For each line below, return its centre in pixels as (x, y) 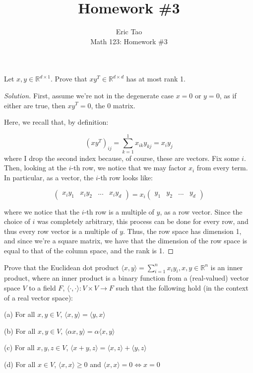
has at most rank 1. (156, 79)
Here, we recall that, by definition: (56, 122)
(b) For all (20, 331)
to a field (42, 287)
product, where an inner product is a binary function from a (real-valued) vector (126, 278)
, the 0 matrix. (113, 105)
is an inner (227, 267)
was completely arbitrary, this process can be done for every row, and (143, 221)
